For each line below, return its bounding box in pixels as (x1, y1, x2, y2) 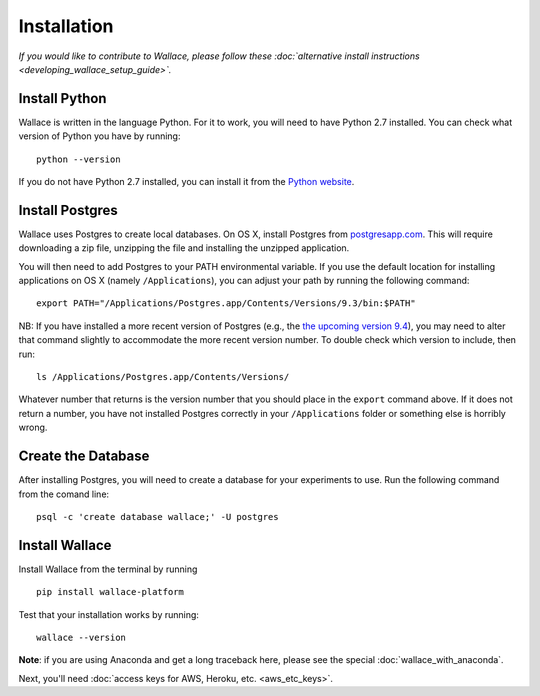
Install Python (18, 90, 107, 107)
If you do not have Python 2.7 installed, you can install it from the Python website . (18, 176, 355, 188)
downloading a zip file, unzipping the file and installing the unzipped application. (18, 242, 350, 254)
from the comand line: (18, 488, 110, 500)
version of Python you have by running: (18, 130, 181, 142)
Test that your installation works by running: (18, 608, 200, 620)
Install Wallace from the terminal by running (18, 563, 198, 575)
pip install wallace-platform (36, 586, 185, 598)
